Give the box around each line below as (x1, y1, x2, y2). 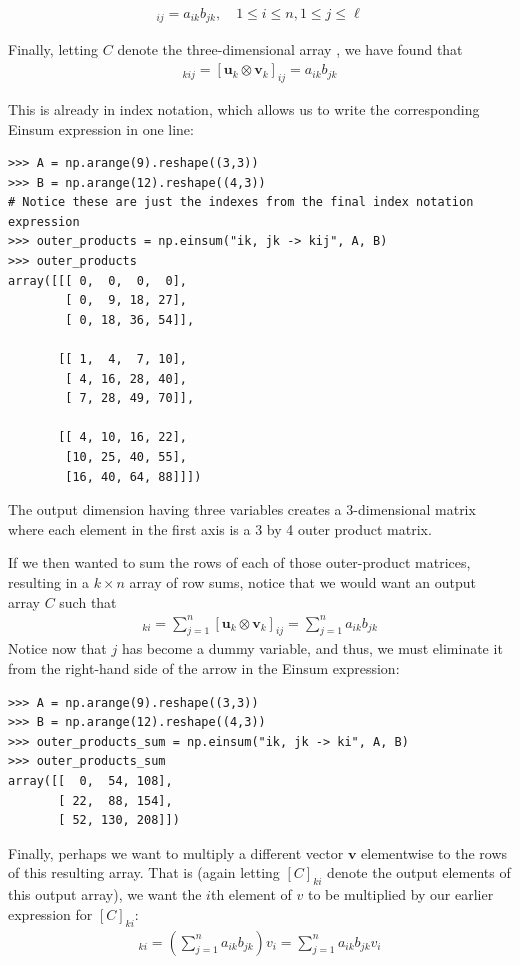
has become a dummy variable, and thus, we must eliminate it (121, 638, 503, 659)
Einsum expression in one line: (8, 118, 194, 139)
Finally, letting (8, 39, 99, 60)
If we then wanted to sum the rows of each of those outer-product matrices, (8, 552, 471, 573)
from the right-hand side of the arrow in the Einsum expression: (8, 658, 400, 679)
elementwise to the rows (361, 842, 508, 863)
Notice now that (8, 638, 107, 659)
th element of (210, 884, 292, 905)
